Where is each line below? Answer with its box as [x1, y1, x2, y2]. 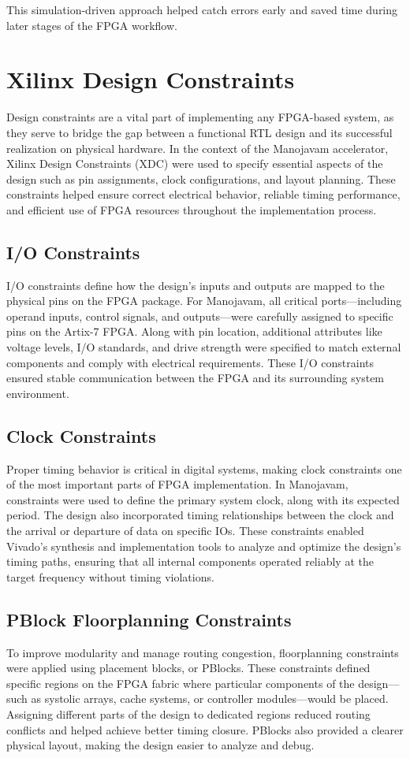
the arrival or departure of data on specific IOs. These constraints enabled [6, 522, 364, 538]
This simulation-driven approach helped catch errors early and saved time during [6, 2, 398, 17]
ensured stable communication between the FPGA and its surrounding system [6, 370, 385, 386]
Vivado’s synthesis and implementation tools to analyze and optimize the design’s [6, 537, 401, 554]
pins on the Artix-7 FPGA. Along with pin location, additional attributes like [6, 323, 382, 340]
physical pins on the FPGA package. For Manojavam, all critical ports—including [6, 292, 402, 309]
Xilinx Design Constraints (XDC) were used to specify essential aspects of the [6, 155, 383, 172]
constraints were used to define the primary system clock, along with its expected [6, 491, 400, 507]
